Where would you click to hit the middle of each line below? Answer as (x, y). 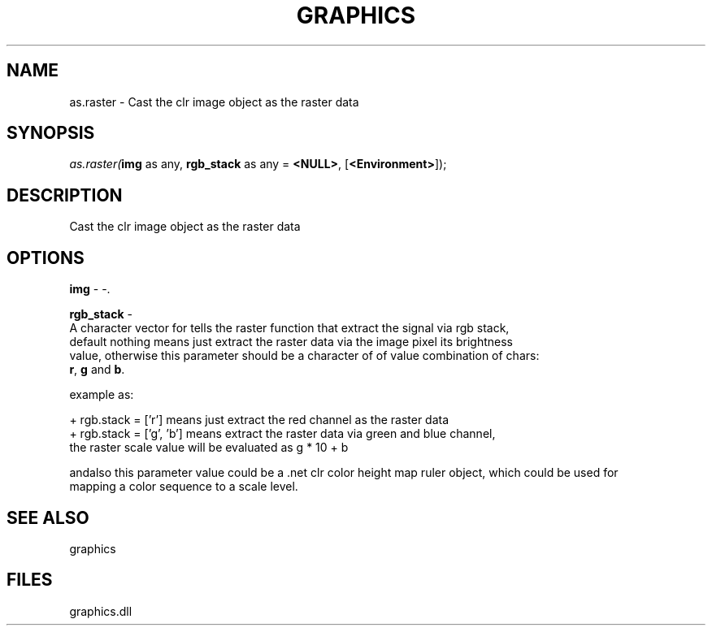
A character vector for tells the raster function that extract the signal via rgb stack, (289, 328)
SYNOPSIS (51, 133)
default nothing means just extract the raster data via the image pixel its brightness (291, 342)
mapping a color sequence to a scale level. (184, 487)
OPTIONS (46, 258)
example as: (102, 395)
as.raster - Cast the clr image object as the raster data (214, 102)
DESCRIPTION (65, 195)
